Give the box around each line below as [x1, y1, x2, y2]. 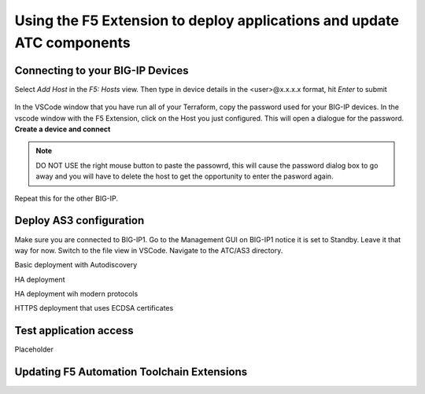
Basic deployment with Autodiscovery [14, 260, 138, 270]
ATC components [14, 34, 131, 51]
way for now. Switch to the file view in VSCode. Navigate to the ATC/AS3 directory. [14, 245, 283, 255]
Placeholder [14, 344, 54, 354]
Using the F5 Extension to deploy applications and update [14, 12, 399, 29]
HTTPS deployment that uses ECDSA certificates [14, 304, 174, 313]
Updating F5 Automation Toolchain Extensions [14, 366, 248, 379]
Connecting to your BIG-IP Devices [14, 64, 189, 77]
